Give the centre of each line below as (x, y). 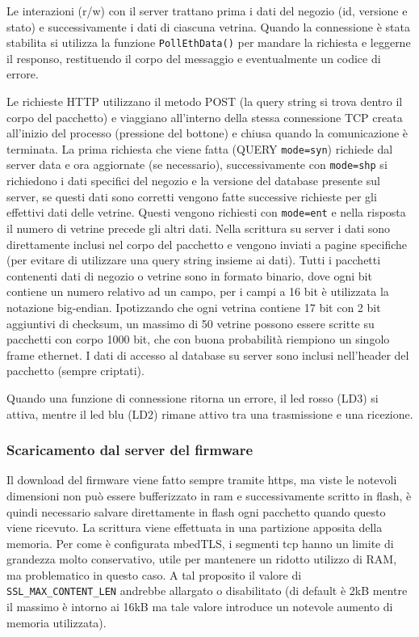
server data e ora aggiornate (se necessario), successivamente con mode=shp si (197, 165)
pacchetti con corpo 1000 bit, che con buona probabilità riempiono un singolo (198, 339)
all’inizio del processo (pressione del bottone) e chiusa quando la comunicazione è (207, 133)
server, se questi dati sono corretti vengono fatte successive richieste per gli (192, 196)
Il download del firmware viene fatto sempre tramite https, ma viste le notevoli (202, 480)
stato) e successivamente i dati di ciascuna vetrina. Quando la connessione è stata (208, 26)
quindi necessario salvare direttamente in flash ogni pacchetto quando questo (196, 511)
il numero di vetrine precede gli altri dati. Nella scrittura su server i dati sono (199, 228)
